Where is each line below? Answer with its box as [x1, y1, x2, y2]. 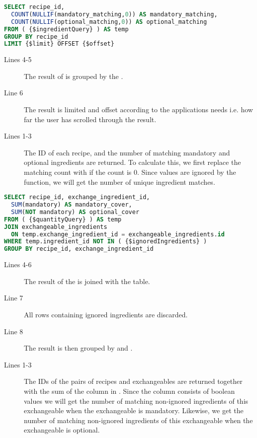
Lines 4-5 [4, 54, 32, 65]
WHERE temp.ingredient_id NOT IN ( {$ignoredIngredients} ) [4, 238, 207, 245]
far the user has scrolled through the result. [24, 114, 157, 124]
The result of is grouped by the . [24, 71, 123, 81]
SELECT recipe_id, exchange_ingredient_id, [4, 194, 150, 201]
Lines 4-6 [4, 259, 32, 270]
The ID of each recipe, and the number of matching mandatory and [24, 147, 230, 157]
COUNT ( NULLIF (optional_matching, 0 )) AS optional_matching [11, 18, 207, 25]
